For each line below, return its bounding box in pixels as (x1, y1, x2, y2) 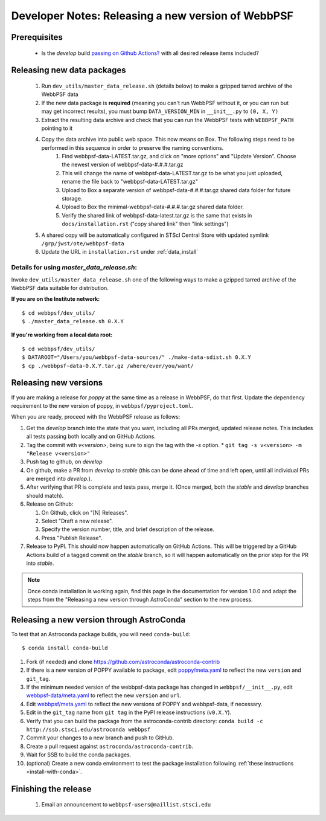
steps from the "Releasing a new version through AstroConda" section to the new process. (27, 596, 253, 604)
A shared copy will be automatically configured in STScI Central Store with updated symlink (41, 231, 269, 239)
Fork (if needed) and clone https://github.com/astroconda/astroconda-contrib (26, 658, 220, 665)
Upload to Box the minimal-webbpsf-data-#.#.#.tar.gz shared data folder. (62, 203, 244, 211)
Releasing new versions (11, 378, 103, 388)
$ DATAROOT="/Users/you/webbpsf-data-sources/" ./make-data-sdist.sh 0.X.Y (22, 354, 251, 361)
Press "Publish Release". (41, 534, 103, 541)
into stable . (26, 559, 54, 567)
